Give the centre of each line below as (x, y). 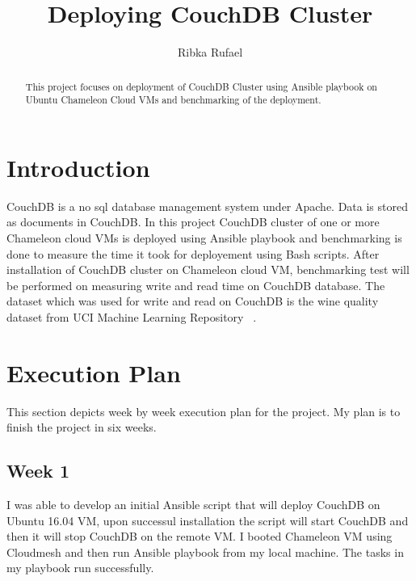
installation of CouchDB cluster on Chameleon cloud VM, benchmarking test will (208, 269)
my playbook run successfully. (80, 568)
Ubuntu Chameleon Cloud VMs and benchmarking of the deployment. (173, 100)
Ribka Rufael (210, 52)
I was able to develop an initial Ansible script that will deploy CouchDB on (193, 505)
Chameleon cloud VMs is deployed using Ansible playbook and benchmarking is (204, 237)
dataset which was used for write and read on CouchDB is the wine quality (193, 301)
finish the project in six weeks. (82, 427)
